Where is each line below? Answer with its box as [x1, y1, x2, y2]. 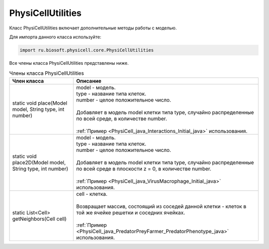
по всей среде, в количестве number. [76, 115, 167, 122]
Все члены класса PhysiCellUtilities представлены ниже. [9, 60, 129, 66]
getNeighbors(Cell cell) [12, 215, 67, 222]
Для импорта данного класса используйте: [9, 34, 102, 40]
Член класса [12, 77, 44, 84]
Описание [76, 77, 102, 84]
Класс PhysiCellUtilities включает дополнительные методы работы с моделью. [9, 25, 177, 31]
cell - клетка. [76, 190, 108, 197]
